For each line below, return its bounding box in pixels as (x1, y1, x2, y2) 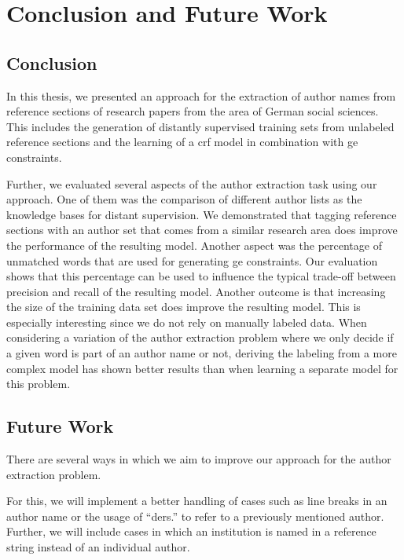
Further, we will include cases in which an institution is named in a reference (6, 523, 376, 540)
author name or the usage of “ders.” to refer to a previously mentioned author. (6, 507, 384, 524)
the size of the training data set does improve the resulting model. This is (6, 298, 361, 315)
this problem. (6, 375, 71, 392)
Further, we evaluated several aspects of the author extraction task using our (6, 175, 377, 192)
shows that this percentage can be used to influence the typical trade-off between (6, 268, 396, 284)
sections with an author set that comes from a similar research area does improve (6, 221, 398, 238)
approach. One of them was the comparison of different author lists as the (6, 191, 362, 207)
